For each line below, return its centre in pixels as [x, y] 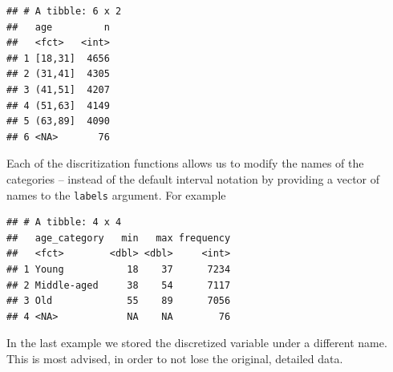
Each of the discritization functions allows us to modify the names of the [185, 163]
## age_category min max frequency [119, 238]
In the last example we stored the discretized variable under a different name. [197, 343]
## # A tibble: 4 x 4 [64, 222]
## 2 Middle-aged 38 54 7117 [119, 285]
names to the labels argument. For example [116, 194]
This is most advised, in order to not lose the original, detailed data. [175, 358]
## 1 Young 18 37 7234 [119, 269]
